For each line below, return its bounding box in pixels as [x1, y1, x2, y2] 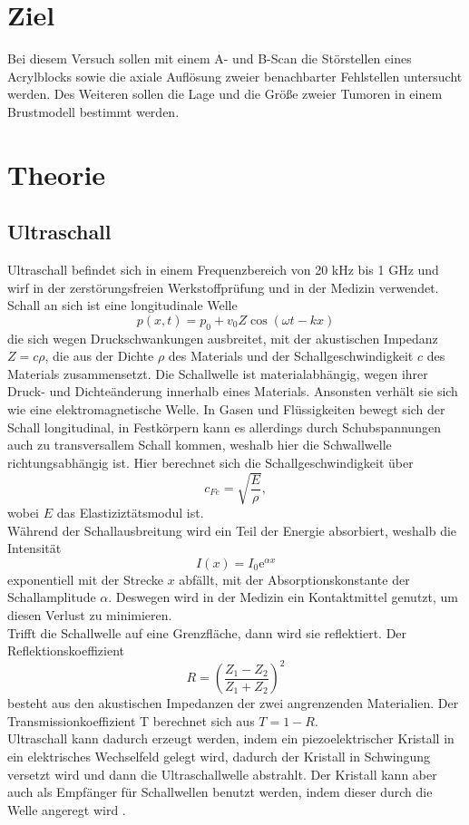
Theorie [7, 155, 106, 192]
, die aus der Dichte [44, 346, 154, 365]
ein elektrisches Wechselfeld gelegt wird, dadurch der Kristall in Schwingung [7, 746, 431, 765]
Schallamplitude [7, 587, 96, 607]
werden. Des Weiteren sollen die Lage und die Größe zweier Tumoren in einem [7, 84, 443, 103]
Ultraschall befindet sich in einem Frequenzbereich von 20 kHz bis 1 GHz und [7, 260, 439, 279]
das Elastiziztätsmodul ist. [56, 502, 204, 521]
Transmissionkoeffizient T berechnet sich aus [7, 711, 255, 730]
